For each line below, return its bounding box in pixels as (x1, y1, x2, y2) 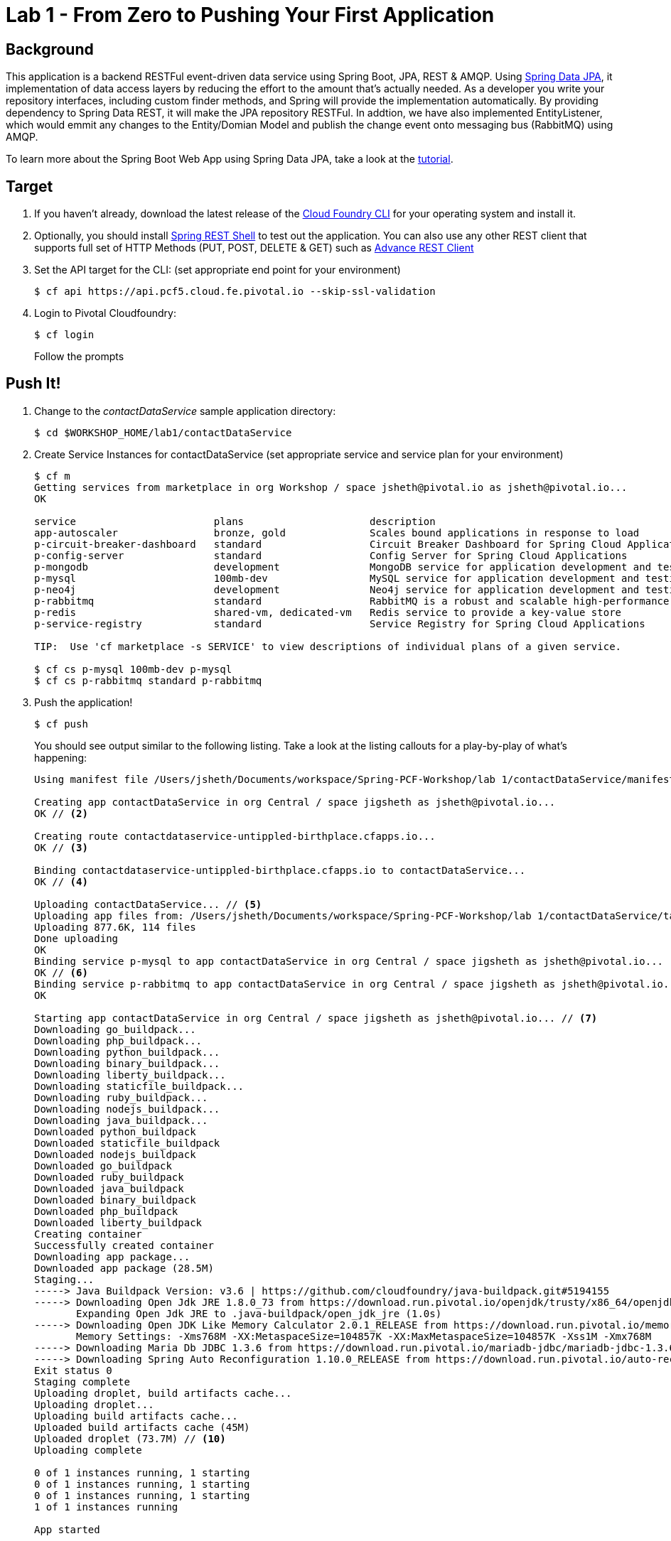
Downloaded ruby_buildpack (34, 1171, 184, 1183)
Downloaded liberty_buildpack (34, 1216, 203, 1228)
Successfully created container (34, 1239, 214, 1251)
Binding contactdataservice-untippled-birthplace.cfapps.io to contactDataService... (34, 864, 526, 876)
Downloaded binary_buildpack (34, 1194, 196, 1206)
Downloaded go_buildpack (34, 1159, 172, 1172)
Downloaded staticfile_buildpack (34, 1137, 220, 1149)
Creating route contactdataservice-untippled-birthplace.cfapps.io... (34, 830, 436, 842)
